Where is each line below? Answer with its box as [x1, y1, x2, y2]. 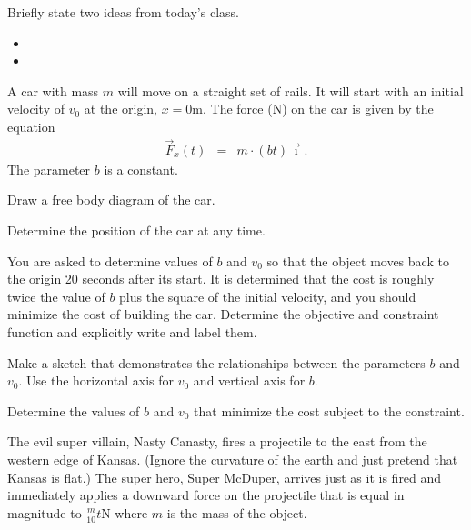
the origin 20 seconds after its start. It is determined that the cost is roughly [7, 269, 435, 288]
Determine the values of [7, 401, 140, 420]
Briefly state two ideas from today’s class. [7, 3, 239, 21]
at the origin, [84, 99, 157, 118]
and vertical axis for [193, 371, 306, 390]
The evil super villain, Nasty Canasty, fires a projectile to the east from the [7, 432, 427, 451]
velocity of [7, 99, 65, 118]
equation [7, 116, 55, 135]
